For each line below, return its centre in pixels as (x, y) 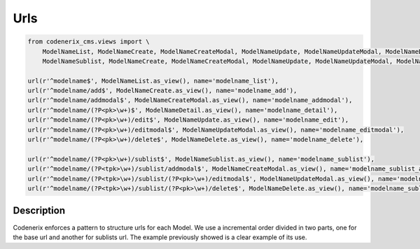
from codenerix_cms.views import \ (89, 42)
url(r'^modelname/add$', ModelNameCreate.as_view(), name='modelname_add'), (162, 91)
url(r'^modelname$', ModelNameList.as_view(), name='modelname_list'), (153, 81)
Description (39, 211)
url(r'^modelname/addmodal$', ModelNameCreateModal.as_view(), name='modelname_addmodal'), (190, 100)
